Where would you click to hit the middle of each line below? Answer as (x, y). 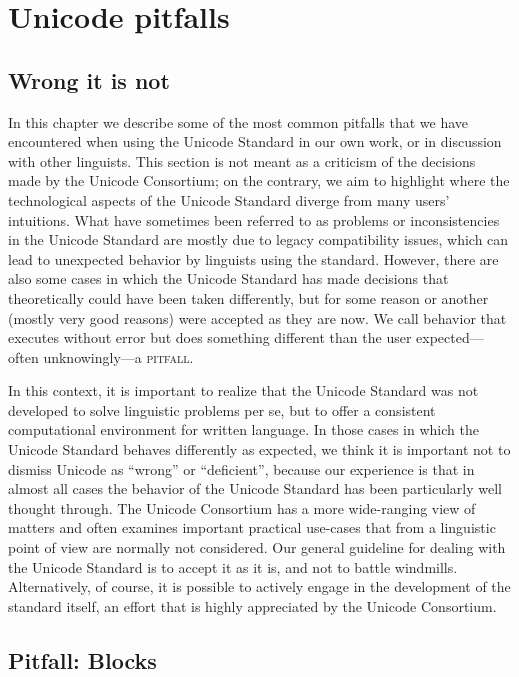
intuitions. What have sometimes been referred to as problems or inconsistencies (254, 219)
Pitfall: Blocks (82, 659)
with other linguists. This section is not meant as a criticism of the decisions (242, 160)
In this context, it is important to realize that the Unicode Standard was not (243, 390)
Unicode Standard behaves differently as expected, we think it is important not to (259, 449)
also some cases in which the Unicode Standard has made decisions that (228, 278)
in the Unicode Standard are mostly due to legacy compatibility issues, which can (258, 239)
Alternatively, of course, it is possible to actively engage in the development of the (259, 586)
